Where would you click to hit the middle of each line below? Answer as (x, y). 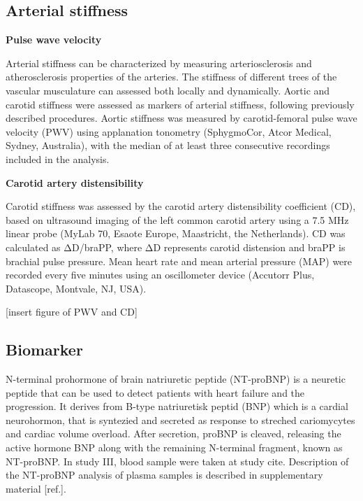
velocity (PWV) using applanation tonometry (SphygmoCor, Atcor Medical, (169, 131)
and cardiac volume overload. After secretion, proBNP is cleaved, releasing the (173, 433)
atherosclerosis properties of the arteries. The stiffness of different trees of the (171, 77)
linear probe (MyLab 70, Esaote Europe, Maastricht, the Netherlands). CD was (176, 233)
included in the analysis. (58, 158)
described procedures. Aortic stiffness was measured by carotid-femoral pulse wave (181, 118)
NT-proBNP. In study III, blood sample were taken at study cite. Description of (177, 461)
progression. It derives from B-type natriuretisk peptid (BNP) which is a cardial (177, 406)
